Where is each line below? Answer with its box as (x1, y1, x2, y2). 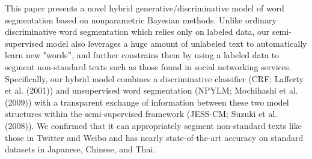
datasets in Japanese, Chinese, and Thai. (5, 143, 156, 155)
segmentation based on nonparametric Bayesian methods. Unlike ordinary (5, 13, 277, 26)
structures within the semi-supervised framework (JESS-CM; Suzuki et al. (5, 107, 278, 120)
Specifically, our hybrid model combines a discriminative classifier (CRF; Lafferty (5, 72, 304, 85)
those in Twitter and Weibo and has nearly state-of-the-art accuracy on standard (5, 131, 304, 143)
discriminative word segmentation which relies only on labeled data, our (5, 25, 270, 38)
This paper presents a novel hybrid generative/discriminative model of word (5, 2, 284, 14)
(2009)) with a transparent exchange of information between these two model (5, 95, 289, 108)
